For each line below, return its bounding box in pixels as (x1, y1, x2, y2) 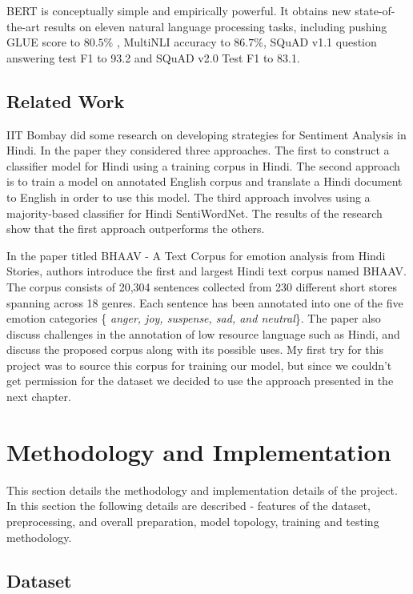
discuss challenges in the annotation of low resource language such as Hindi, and (6, 325, 400, 342)
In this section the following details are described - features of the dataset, (6, 497, 371, 514)
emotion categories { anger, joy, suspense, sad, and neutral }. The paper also (6, 310, 381, 327)
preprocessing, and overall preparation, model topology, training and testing (6, 512, 379, 529)
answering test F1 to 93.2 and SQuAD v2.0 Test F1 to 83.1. (6, 49, 300, 66)
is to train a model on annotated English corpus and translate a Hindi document (6, 173, 403, 190)
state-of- (355, 2, 395, 18)
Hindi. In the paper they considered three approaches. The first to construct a (6, 142, 390, 159)
